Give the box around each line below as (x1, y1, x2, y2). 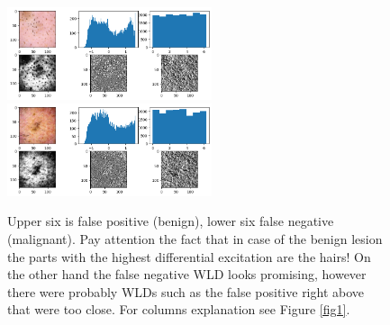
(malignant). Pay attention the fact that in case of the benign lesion (7, 229, 383, 248)
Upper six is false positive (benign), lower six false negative (7, 212, 334, 230)
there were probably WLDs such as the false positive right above (7, 282, 365, 301)
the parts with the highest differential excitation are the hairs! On (7, 247, 371, 266)
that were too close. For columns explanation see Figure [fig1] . (7, 300, 350, 319)
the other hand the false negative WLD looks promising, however (7, 265, 367, 284)
